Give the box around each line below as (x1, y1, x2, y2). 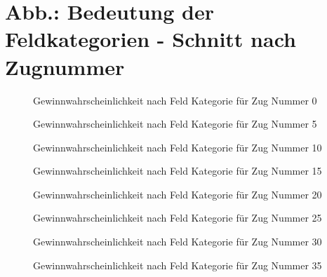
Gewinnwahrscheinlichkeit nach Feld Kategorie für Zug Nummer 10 (33, 140, 322, 154)
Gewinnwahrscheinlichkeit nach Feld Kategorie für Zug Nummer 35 (33, 257, 322, 272)
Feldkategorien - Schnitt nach (5, 25, 296, 53)
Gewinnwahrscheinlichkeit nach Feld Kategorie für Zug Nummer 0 (33, 93, 317, 107)
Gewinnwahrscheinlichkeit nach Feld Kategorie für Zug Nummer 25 (33, 210, 322, 225)
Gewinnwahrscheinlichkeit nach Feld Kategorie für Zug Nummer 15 (33, 163, 322, 178)
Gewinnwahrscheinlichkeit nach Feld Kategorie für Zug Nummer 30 (33, 234, 322, 249)
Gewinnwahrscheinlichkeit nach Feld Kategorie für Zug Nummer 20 (33, 187, 322, 201)
